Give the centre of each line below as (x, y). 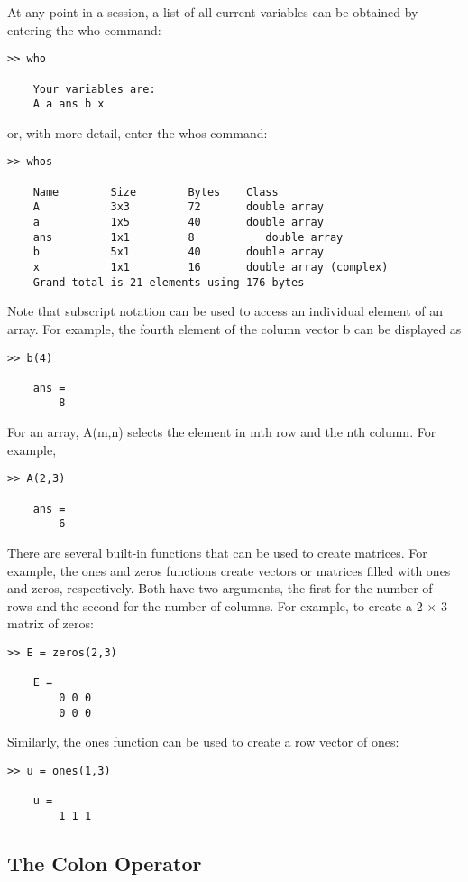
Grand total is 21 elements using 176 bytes (169, 282)
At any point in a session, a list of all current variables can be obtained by (213, 12)
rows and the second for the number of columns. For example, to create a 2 (215, 605)
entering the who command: (84, 29)
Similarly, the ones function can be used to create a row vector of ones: (203, 742)
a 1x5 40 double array (178, 223)
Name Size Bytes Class (156, 192)
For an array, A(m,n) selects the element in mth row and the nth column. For (222, 432)
